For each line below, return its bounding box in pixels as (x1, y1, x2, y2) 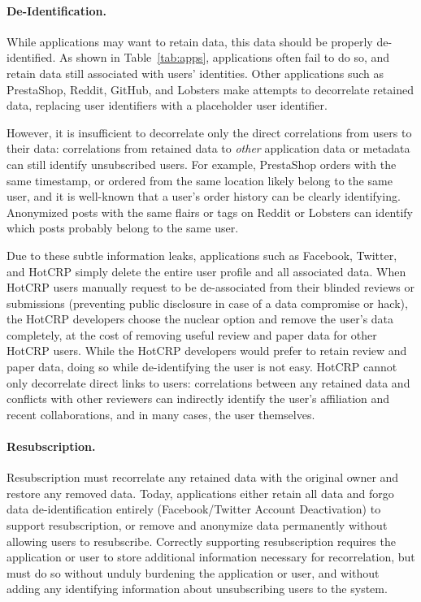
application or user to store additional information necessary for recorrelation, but (7, 548, 415, 565)
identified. (7, 49, 56, 66)
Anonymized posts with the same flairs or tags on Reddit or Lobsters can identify (7, 203, 414, 220)
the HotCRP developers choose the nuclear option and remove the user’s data (7, 310, 394, 327)
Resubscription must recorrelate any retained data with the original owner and (7, 469, 399, 486)
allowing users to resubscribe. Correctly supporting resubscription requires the (7, 532, 396, 549)
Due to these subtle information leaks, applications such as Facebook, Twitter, (7, 246, 397, 263)
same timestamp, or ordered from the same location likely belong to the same (7, 171, 393, 188)
